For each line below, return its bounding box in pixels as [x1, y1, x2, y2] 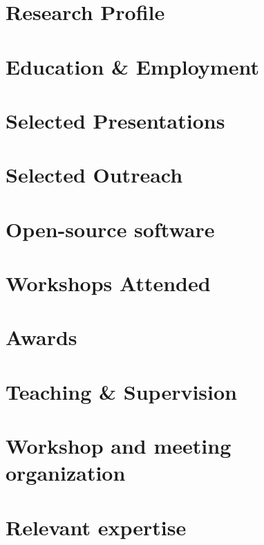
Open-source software [6, 214, 215, 243]
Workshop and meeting [6, 432, 232, 460]
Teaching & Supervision [6, 377, 237, 405]
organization [6, 459, 126, 487]
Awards [6, 323, 77, 351]
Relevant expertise [6, 512, 187, 541]
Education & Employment [6, 52, 259, 80]
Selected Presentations [6, 106, 225, 134]
